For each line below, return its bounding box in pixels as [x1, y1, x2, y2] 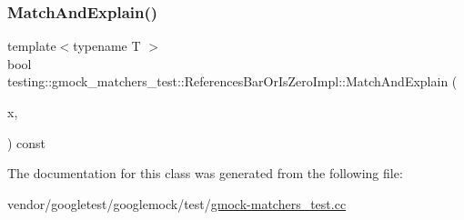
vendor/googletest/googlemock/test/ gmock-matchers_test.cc [7, 194, 347, 213]
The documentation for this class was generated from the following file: [7, 164, 403, 183]
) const [7, 133, 46, 152]
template [7, 36, 56, 55]
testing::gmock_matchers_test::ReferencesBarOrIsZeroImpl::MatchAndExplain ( [7, 72, 458, 91]
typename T [73, 36, 141, 55]
